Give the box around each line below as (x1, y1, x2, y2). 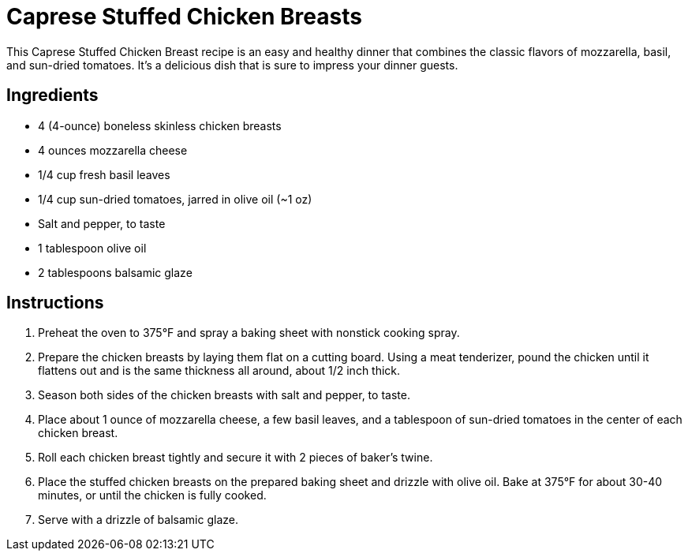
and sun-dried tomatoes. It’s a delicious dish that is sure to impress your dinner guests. (6, 58, 458, 72)
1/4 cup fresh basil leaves (38, 167, 170, 181)
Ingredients (6, 85, 99, 106)
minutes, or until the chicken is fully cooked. (38, 488, 267, 503)
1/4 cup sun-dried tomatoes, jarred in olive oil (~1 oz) (38, 192, 312, 206)
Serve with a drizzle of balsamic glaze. (38, 513, 238, 527)
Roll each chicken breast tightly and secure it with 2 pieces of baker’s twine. (38, 450, 433, 465)
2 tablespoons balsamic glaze (38, 265, 193, 279)
